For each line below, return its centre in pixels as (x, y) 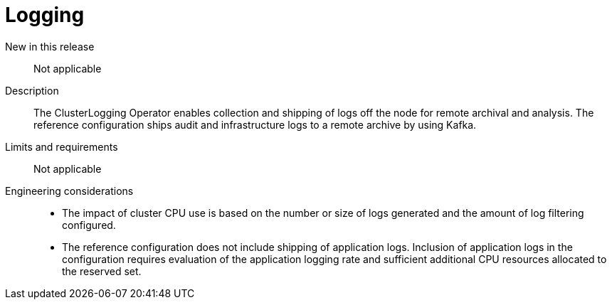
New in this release (50, 46)
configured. (89, 225)
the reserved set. (102, 271)
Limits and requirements (62, 146)
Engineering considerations (69, 191)
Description (32, 90)
